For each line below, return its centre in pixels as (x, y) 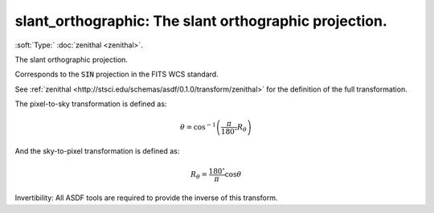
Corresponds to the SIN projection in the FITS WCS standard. (117, 74)
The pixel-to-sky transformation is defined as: (91, 104)
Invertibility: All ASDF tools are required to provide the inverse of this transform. (146, 198)
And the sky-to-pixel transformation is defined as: (97, 151)
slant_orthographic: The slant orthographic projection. (201, 21)
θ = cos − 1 (198, 127)
